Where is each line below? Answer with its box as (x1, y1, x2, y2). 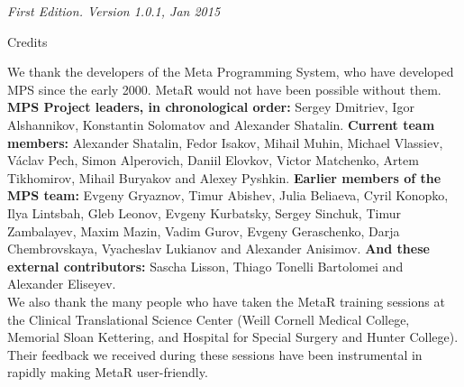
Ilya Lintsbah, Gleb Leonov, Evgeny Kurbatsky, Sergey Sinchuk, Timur (7, 203, 401, 222)
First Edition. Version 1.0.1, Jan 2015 (7, 2, 221, 20)
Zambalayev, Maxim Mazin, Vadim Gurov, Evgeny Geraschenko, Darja (7, 221, 400, 240)
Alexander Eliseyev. (7, 274, 116, 293)
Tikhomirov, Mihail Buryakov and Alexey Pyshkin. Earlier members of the (7, 168, 441, 187)
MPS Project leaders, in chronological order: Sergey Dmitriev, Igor (7, 97, 414, 116)
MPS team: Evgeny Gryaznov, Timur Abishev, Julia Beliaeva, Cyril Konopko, (7, 186, 449, 205)
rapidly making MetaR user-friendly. (7, 363, 208, 382)
